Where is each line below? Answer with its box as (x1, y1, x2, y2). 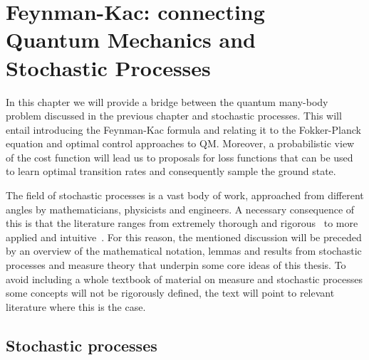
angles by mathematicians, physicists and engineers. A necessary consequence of (6, 201, 355, 216)
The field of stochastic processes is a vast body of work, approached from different (6, 188, 364, 203)
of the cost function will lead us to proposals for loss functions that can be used (6, 149, 353, 164)
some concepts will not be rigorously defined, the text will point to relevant (6, 285, 335, 300)
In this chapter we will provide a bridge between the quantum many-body (6, 94, 328, 109)
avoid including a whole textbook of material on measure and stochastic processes (6, 271, 363, 286)
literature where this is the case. (6, 299, 146, 314)
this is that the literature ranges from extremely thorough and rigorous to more (6, 216, 358, 231)
